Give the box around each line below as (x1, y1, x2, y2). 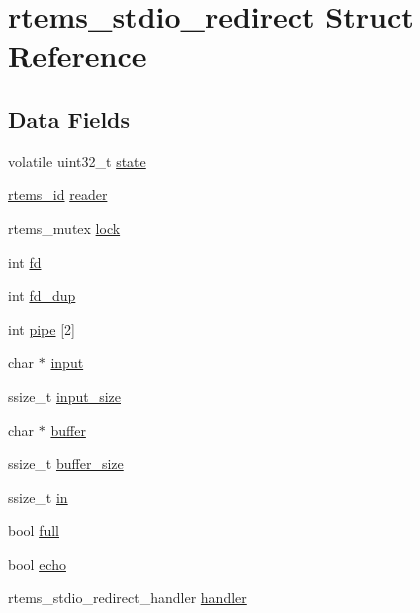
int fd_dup (8, 285, 76, 306)
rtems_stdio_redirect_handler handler (8, 587, 247, 608)
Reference (8, 35, 147, 76)
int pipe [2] (8, 318, 75, 339)
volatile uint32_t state (8, 150, 146, 171)
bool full (8, 520, 59, 541)
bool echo (8, 553, 66, 574)
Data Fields (8, 103, 131, 134)
